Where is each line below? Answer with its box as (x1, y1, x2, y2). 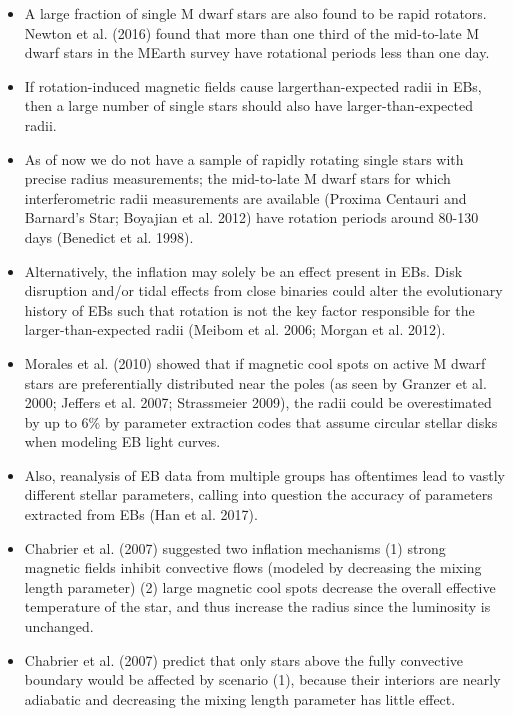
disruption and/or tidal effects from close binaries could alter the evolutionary (24, 280, 503, 301)
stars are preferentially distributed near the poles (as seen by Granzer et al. (24, 372, 487, 393)
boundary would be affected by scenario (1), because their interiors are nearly (24, 669, 501, 690)
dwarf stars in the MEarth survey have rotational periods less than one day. (24, 42, 490, 63)
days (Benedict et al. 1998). (24, 226, 194, 247)
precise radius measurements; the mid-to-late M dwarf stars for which (24, 168, 451, 189)
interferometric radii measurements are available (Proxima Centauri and (24, 187, 467, 208)
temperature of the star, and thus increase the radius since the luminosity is (24, 596, 491, 617)
